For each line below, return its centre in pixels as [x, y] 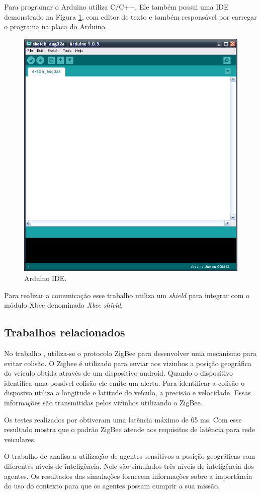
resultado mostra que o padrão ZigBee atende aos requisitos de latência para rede [129, 429]
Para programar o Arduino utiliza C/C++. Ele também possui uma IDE [116, 7]
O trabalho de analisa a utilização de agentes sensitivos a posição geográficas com [130, 456]
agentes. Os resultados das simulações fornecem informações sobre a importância [128, 476]
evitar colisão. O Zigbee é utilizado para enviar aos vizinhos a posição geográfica [128, 363]
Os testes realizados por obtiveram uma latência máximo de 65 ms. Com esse [123, 419]
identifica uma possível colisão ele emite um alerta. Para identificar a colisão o [124, 382]
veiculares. [20, 439]
